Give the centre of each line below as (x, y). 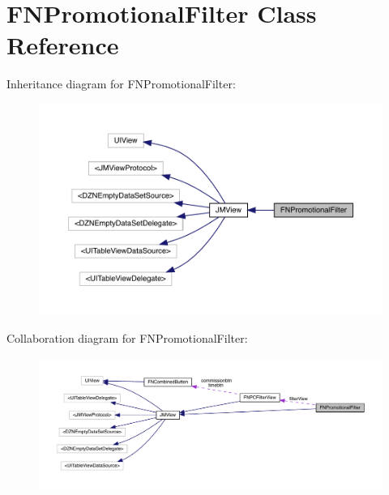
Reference (63, 45)
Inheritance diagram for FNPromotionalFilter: (121, 84)
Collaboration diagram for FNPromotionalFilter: (127, 338)
